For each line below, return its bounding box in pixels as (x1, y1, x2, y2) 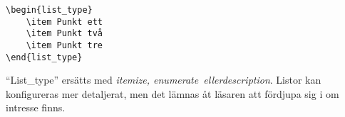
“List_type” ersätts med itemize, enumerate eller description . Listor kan (6, 72, 321, 87)
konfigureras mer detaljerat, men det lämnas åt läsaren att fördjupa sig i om (6, 86, 339, 101)
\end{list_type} (6, 52, 83, 62)
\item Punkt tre (26, 40, 103, 50)
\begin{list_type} (6, 5, 93, 15)
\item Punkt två (26, 28, 103, 39)
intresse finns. (6, 100, 66, 115)
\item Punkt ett (26, 16, 103, 27)
